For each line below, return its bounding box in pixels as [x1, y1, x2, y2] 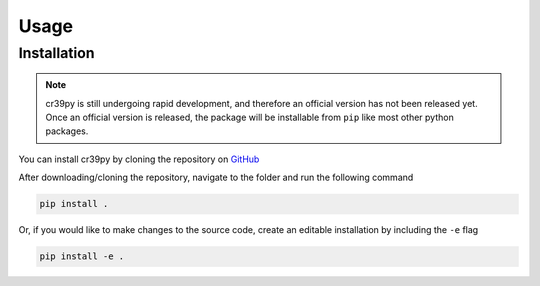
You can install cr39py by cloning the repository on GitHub [18, 153, 260, 165]
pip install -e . [39, 251, 125, 262]
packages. [45, 125, 89, 137]
